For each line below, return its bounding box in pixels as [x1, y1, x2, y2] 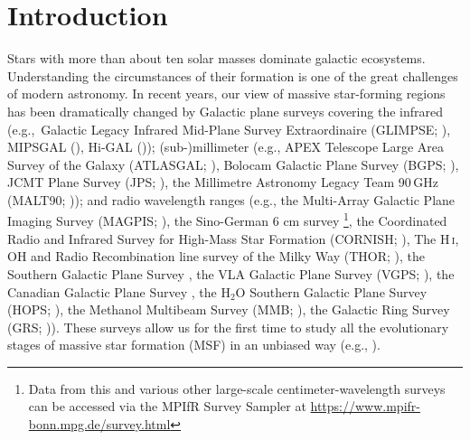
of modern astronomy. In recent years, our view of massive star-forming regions [7, 84, 446, 103]
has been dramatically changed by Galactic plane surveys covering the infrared [7, 101, 443, 120]
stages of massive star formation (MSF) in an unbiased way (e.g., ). [7, 335, 381, 354]
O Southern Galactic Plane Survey [235, 282, 428, 301]
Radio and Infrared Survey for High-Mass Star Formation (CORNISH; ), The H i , [7, 229, 459, 248]
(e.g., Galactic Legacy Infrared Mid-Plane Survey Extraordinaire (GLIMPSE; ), [7, 119, 451, 138]
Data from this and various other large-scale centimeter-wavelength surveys [28, 379, 446, 398]
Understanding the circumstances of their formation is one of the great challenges [7, 66, 458, 85]
